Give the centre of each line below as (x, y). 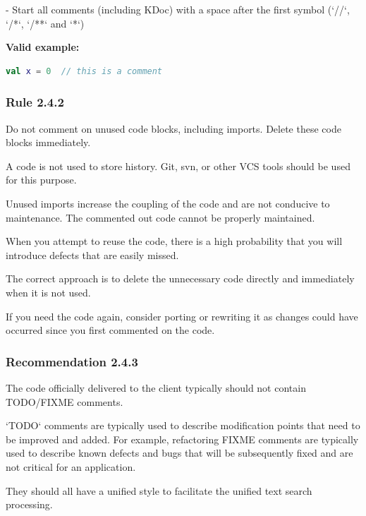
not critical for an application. (71, 466)
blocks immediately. (48, 142)
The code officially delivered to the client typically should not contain (156, 387)
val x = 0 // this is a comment (84, 71)
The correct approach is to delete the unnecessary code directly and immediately (180, 278)
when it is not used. (48, 292)
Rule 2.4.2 (35, 102)
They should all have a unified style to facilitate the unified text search (159, 490)
